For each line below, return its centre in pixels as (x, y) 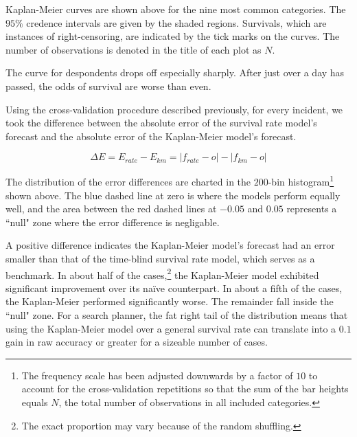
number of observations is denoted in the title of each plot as (134, 49)
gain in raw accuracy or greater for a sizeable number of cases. (137, 342)
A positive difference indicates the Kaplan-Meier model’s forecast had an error (170, 245)
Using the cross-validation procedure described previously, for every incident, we (174, 109)
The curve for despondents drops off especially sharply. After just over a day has (175, 72)
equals (35, 402)
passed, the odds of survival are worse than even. (108, 86)
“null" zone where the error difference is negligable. (113, 222)
